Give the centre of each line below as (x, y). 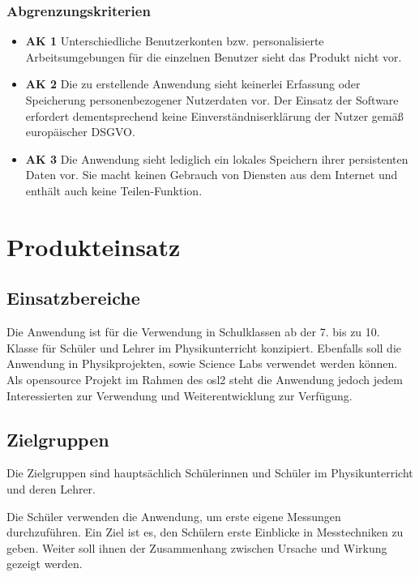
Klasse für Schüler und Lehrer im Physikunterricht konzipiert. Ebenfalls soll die (204, 347)
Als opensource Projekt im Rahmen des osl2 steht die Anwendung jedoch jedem (205, 379)
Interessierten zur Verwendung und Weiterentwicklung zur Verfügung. (180, 395)
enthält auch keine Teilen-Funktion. (114, 190)
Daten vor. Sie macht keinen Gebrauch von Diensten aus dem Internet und (212, 175)
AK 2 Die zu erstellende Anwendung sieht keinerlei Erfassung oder (193, 84)
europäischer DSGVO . (80, 132)
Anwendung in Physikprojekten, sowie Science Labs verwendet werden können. (202, 363)
